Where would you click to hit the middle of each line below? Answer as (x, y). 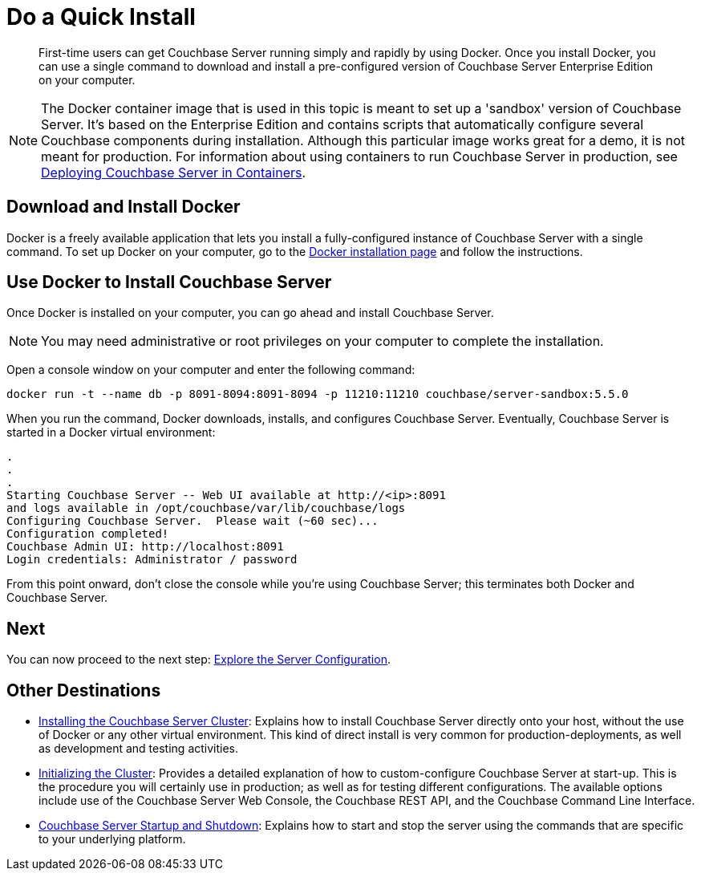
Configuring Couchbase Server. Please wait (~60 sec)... (192, 521)
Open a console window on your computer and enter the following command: (211, 370)
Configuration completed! (88, 534)
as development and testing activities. (139, 749)
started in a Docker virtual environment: (111, 432)
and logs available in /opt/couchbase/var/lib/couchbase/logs (206, 508)
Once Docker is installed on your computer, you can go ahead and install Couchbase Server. (250, 313)
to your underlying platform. (112, 839)
